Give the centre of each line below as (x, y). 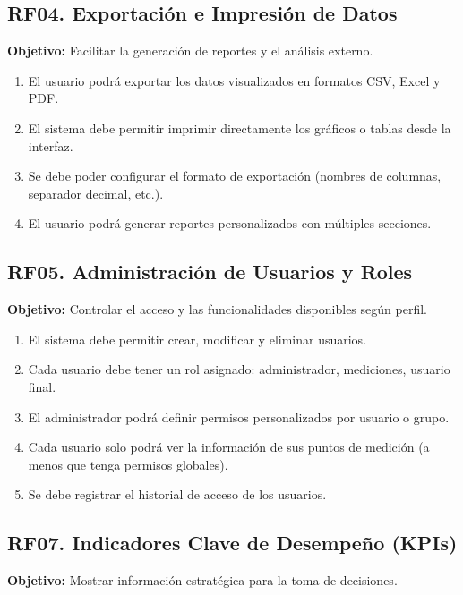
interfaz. (51, 145)
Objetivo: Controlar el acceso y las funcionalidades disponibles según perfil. (217, 309)
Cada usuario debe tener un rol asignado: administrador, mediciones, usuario (239, 369)
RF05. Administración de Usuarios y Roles (210, 272)
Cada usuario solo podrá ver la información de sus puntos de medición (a (229, 447)
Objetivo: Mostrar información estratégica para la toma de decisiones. (202, 580)
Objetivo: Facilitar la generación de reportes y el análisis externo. (190, 51)
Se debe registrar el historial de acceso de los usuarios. (177, 494)
